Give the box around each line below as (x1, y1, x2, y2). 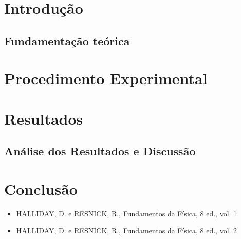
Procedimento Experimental (4, 68, 208, 89)
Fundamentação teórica (4, 32, 130, 48)
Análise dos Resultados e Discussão (4, 143, 196, 159)
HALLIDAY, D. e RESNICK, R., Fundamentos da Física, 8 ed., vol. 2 (16, 225, 237, 236)
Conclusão (4, 178, 78, 199)
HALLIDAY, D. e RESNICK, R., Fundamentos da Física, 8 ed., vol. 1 (16, 208, 237, 218)
